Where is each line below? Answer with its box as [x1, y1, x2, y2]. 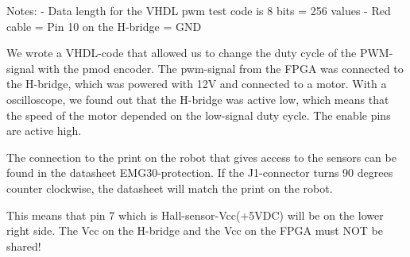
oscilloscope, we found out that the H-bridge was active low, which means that [6, 90, 389, 107]
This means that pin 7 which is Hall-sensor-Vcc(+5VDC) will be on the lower [6, 206, 384, 223]
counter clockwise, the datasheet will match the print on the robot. [6, 179, 333, 196]
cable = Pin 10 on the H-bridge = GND [6, 17, 202, 34]
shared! [6, 237, 41, 254]
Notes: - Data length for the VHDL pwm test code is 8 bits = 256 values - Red [6, 2, 391, 18]
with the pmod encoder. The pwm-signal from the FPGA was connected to [37, 59, 404, 76]
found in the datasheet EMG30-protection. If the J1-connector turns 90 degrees [6, 164, 393, 181]
